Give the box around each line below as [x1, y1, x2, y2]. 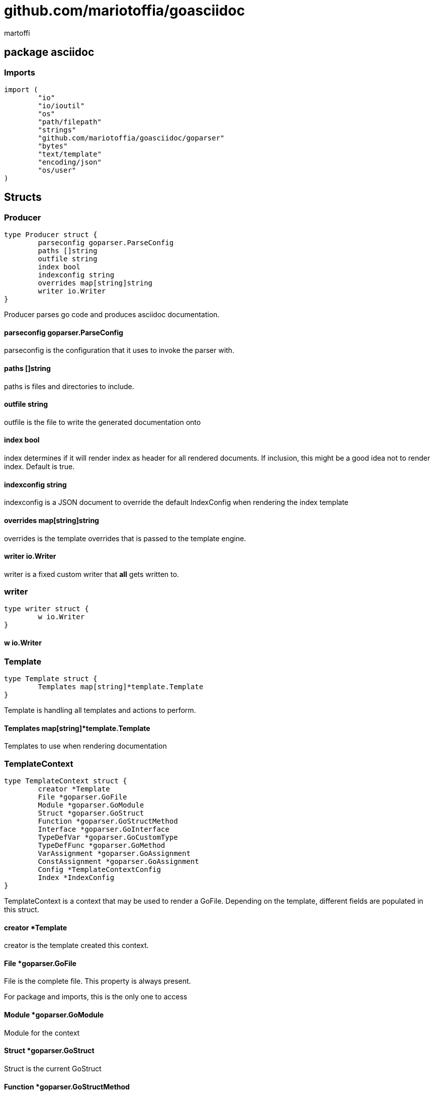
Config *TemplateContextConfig [38, 865, 161, 874]
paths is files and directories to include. [4, 382, 134, 391]
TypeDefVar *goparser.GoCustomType [38, 833, 178, 842]
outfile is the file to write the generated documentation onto [4, 417, 201, 426]
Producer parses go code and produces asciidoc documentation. [4, 310, 220, 319]
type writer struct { [4, 605, 89, 613]
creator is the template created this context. [4, 941, 149, 950]
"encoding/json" [38, 158, 102, 166]
